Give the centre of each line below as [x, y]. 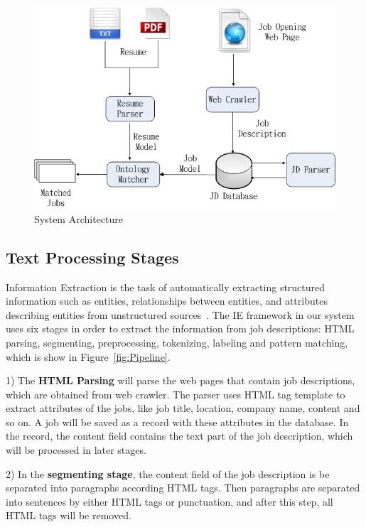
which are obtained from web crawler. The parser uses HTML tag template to [176, 394]
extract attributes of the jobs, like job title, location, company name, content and [183, 408]
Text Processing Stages [92, 257]
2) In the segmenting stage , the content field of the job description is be [168, 473]
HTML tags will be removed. [69, 515]
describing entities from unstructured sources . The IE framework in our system [180, 314]
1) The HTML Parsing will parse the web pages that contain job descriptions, [181, 380]
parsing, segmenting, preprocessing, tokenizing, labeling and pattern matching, [177, 342]
